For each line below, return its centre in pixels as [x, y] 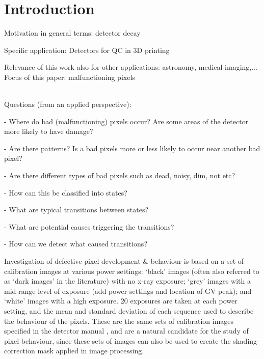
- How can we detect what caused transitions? [76, 244]
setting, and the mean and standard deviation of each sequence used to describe [129, 311]
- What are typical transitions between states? [76, 210]
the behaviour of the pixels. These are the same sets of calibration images [119, 321]
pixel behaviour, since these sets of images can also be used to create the [117, 340]
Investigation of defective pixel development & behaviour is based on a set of [124, 261]
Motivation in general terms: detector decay [72, 33]
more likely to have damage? [49, 131]
